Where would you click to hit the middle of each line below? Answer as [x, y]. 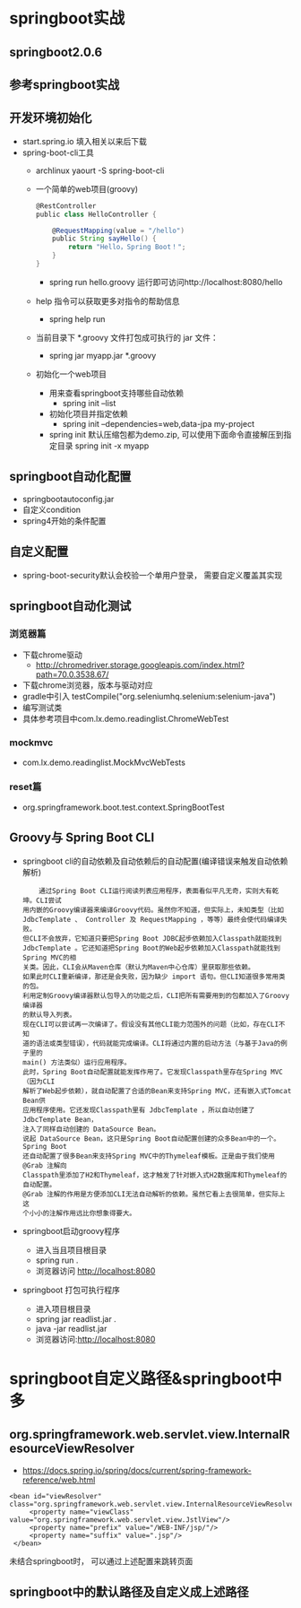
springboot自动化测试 [70, 606]
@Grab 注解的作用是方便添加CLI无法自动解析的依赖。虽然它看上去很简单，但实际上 [154, 1194]
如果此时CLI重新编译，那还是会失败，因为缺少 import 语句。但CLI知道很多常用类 [154, 977]
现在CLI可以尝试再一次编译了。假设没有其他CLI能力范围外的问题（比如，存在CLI [150, 1024]
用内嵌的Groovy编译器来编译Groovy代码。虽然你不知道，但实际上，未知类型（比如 [153, 910]
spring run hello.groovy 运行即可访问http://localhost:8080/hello [166, 282]
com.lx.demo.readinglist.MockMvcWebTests [104, 762]
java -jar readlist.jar [71, 1328]
